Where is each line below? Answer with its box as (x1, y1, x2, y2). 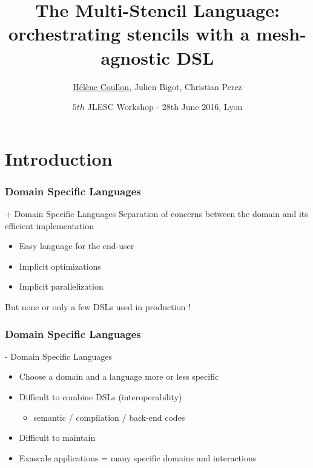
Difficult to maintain (19, 431, 96, 444)
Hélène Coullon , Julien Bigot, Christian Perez (73, 80, 242, 93)
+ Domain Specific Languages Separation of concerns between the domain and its (5, 207, 308, 220)
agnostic (100, 45, 170, 70)
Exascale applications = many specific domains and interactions (19, 451, 257, 464)
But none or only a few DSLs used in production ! (5, 301, 191, 313)
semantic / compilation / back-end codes (33, 411, 185, 423)
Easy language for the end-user (19, 239, 134, 252)
